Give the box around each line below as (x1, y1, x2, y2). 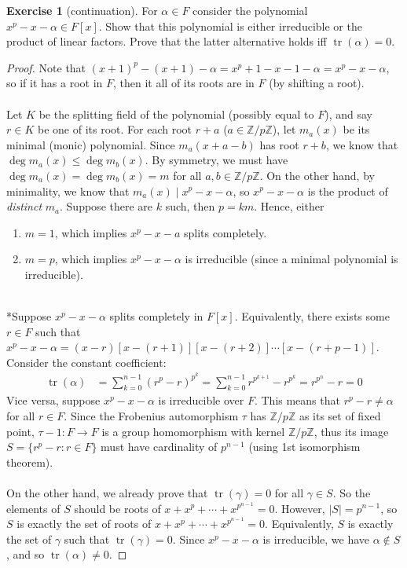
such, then (165, 198, 215, 214)
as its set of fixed (299, 407, 381, 423)
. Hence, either (254, 198, 324, 214)
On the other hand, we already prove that (6, 484, 208, 500)
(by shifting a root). (269, 75, 365, 91)
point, (6, 423, 35, 439)
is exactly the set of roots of (16, 515, 152, 532)
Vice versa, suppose (6, 392, 101, 409)
